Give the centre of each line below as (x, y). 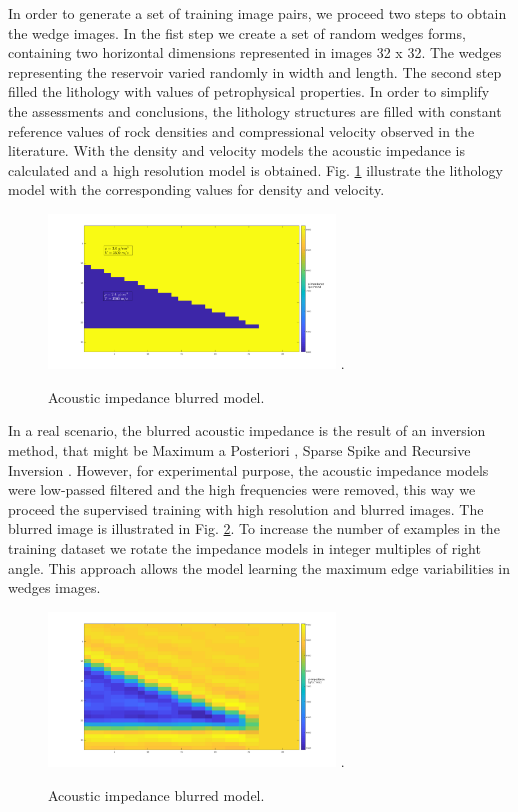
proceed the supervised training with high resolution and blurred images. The (246, 508)
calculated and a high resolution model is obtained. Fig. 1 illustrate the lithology (255, 169)
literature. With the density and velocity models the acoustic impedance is (236, 150)
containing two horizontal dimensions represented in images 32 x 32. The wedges (255, 52)
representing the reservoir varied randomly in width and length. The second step (255, 71)
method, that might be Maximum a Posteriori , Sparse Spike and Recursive (239, 449)
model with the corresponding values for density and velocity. (196, 189)
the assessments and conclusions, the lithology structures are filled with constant (255, 110)
